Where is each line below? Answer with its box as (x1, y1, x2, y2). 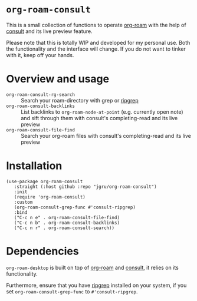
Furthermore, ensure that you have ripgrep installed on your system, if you (6, 282, 187, 289)
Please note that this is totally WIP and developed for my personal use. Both (6, 39, 191, 46)
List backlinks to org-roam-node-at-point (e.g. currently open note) (21, 108, 184, 115)
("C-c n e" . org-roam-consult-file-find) (14, 214, 120, 220)
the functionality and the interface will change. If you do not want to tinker (6, 45, 186, 52)
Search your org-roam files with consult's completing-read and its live (21, 132, 192, 139)
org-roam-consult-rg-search (6, 91, 75, 98)
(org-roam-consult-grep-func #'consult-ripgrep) (14, 204, 136, 210)
